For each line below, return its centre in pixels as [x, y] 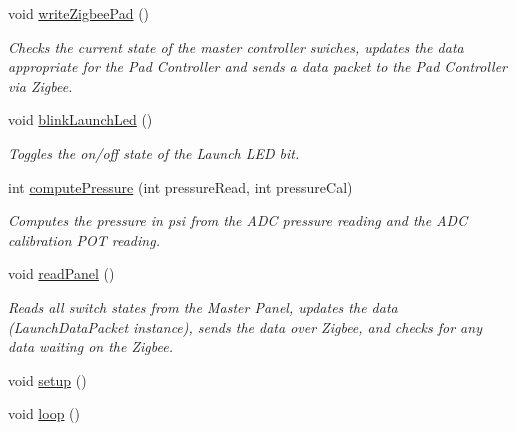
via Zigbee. [40, 85]
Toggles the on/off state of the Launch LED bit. [154, 152]
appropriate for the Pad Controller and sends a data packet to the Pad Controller [258, 66]
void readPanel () [61, 273]
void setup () [47, 379]
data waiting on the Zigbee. [90, 346]
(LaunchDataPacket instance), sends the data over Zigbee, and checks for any [245, 326]
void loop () [44, 413]
